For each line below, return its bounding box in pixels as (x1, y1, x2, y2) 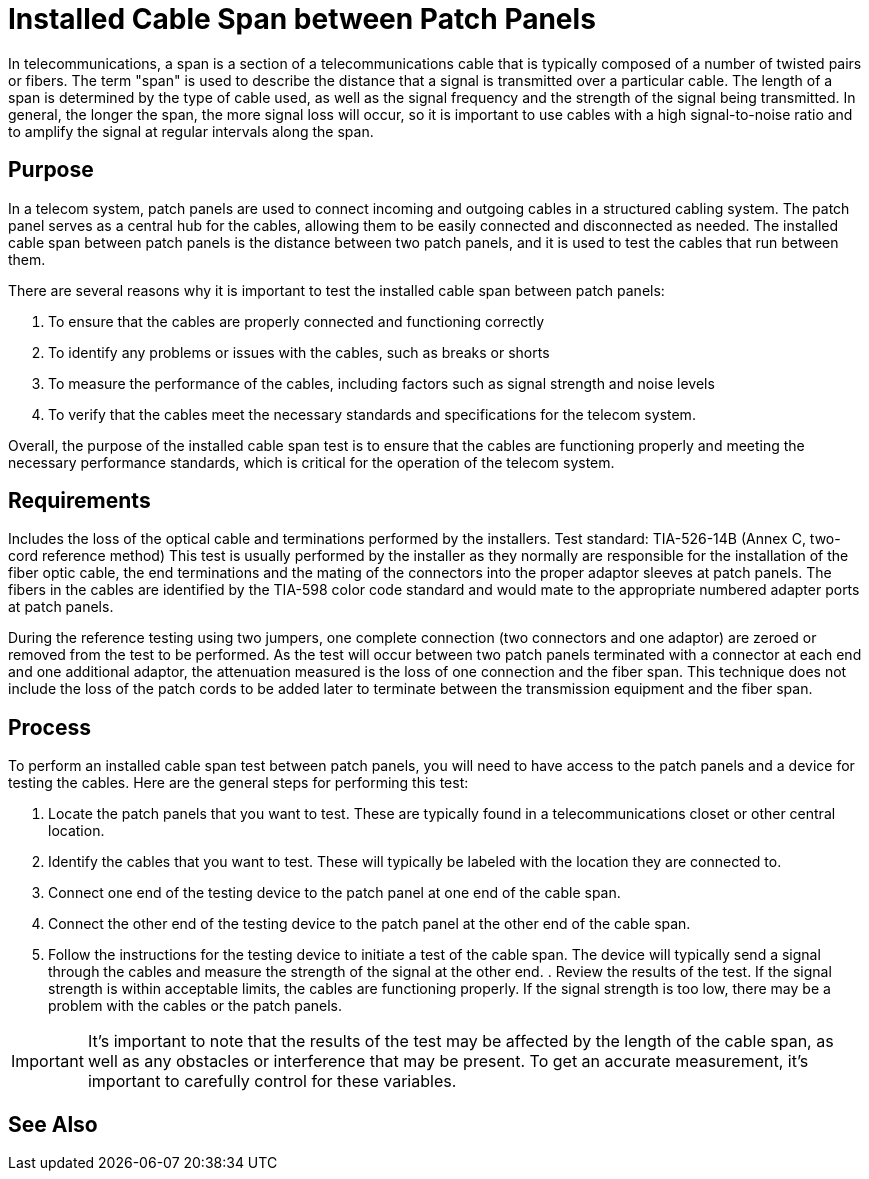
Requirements (8, 488, 151, 514)
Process (8, 714, 91, 740)
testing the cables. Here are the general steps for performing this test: (8, 774, 469, 792)
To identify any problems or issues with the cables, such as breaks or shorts (48, 343, 550, 361)
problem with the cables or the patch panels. (48, 997, 342, 1015)
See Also (8, 1111, 98, 1137)
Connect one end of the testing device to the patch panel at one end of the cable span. (48, 884, 621, 902)
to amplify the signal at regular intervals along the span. (8, 122, 374, 140)
